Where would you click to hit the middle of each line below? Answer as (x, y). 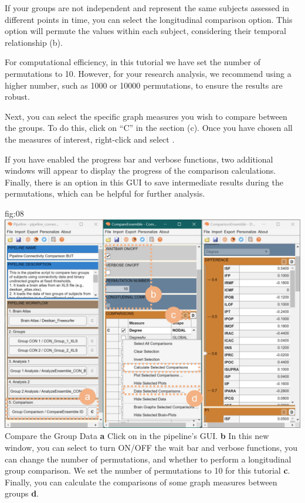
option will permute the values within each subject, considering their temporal (145, 31)
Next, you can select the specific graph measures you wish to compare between (146, 116)
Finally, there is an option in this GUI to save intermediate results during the (144, 182)
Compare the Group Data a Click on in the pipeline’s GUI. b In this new (137, 436)
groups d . (22, 493)
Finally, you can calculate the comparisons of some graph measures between (141, 482)
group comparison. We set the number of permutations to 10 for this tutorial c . (148, 470)
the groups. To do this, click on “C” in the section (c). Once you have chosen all (149, 128)
